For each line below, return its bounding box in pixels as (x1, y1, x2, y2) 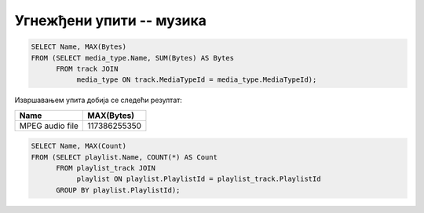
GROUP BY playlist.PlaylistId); (56, 185, 181, 194)
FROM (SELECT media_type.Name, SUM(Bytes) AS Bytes (31, 53, 235, 62)
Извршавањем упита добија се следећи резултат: (14, 95, 182, 105)
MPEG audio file (19, 120, 79, 131)
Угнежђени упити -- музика (14, 12, 207, 29)
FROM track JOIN (56, 64, 119, 73)
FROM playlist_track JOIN (56, 163, 156, 173)
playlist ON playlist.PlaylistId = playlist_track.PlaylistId (76, 174, 321, 184)
